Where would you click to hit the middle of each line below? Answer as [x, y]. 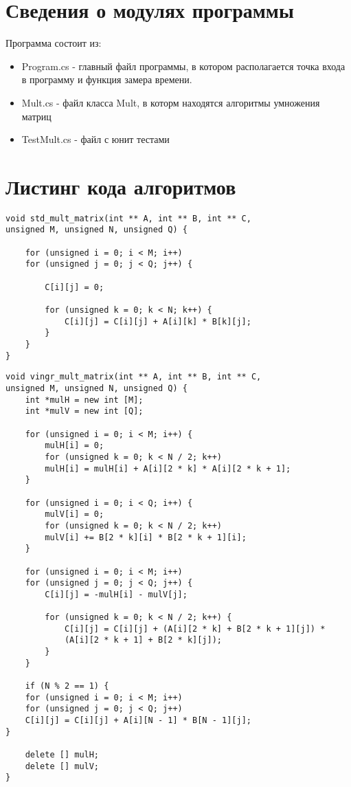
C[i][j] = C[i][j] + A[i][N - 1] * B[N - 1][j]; [138, 721]
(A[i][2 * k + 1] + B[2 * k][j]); [143, 640]
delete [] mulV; [62, 766]
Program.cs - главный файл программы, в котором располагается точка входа [183, 66]
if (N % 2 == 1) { [67, 686]
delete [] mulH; [62, 755]
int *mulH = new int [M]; [84, 400]
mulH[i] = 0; [75, 446]
